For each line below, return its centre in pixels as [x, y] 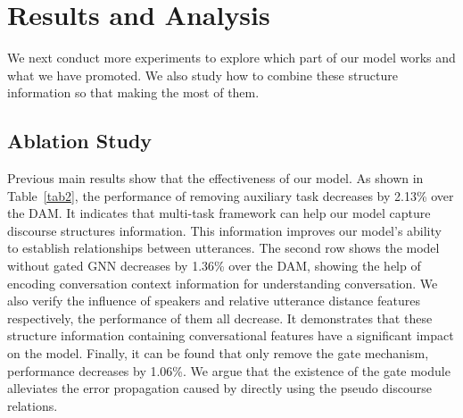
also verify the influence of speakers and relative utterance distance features [214, 301]
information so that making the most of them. [133, 92]
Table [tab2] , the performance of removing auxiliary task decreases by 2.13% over [231, 195]
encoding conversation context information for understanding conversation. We [223, 283]
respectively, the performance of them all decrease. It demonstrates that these [220, 318]
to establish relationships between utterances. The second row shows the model [223, 248]
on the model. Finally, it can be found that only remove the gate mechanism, [218, 353]
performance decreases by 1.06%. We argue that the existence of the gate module [229, 370]
